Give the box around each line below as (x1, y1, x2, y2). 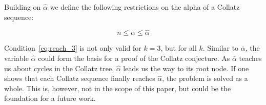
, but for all (160, 43, 197, 53)
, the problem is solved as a (162, 73, 248, 83)
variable (4, 53, 29, 63)
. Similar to (202, 43, 239, 53)
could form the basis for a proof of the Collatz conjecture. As (38, 53, 230, 63)
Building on (4, 2, 41, 12)
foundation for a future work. (4, 93, 96, 103)
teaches (239, 53, 262, 63)
